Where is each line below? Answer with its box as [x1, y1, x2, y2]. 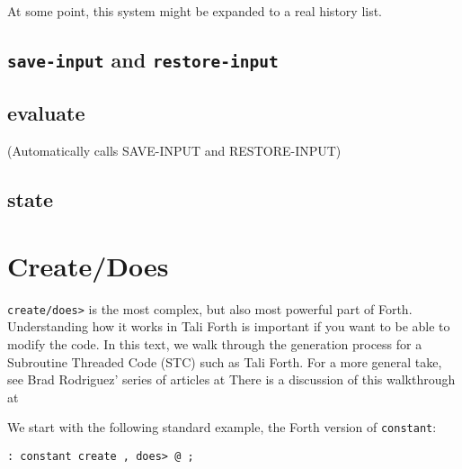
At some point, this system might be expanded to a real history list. [7, 2, 383, 20]
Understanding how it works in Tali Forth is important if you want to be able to [7, 317, 450, 336]
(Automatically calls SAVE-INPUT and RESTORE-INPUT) [7, 141, 342, 160]
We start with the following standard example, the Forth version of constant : [7, 418, 437, 437]
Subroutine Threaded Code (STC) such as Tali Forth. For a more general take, [7, 352, 442, 371]
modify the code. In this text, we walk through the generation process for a [7, 334, 422, 353]
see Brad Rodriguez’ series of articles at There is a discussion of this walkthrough [7, 370, 456, 389]
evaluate [7, 99, 85, 127]
